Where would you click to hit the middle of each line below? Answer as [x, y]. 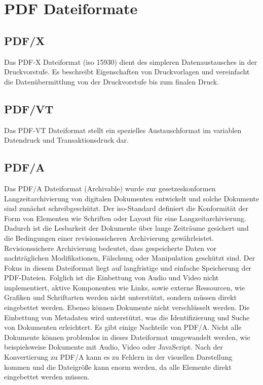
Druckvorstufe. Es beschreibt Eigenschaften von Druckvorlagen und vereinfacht [127, 72]
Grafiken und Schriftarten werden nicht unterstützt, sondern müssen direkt [120, 297]
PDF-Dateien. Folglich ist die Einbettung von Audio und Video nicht [111, 277]
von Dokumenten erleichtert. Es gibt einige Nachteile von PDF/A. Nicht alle [123, 327]
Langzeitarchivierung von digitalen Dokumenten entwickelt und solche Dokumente [132, 198]
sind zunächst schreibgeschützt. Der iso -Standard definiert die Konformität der [126, 208]
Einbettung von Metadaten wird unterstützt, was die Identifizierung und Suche [127, 317]
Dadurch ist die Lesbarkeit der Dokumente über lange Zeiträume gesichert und [126, 228]
